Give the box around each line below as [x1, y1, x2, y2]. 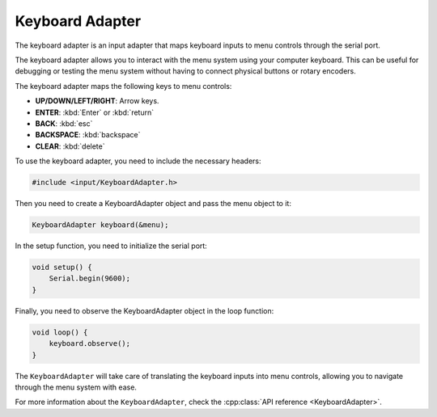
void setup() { [32, 263, 92, 272]
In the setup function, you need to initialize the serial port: [15, 241, 208, 251]
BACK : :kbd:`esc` [35, 118, 93, 128]
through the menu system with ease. [15, 382, 138, 392]
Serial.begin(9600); [49, 274, 131, 283]
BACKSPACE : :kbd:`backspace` [35, 130, 141, 140]
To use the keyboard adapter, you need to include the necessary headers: [15, 156, 261, 166]
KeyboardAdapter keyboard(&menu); [32, 221, 169, 230]
